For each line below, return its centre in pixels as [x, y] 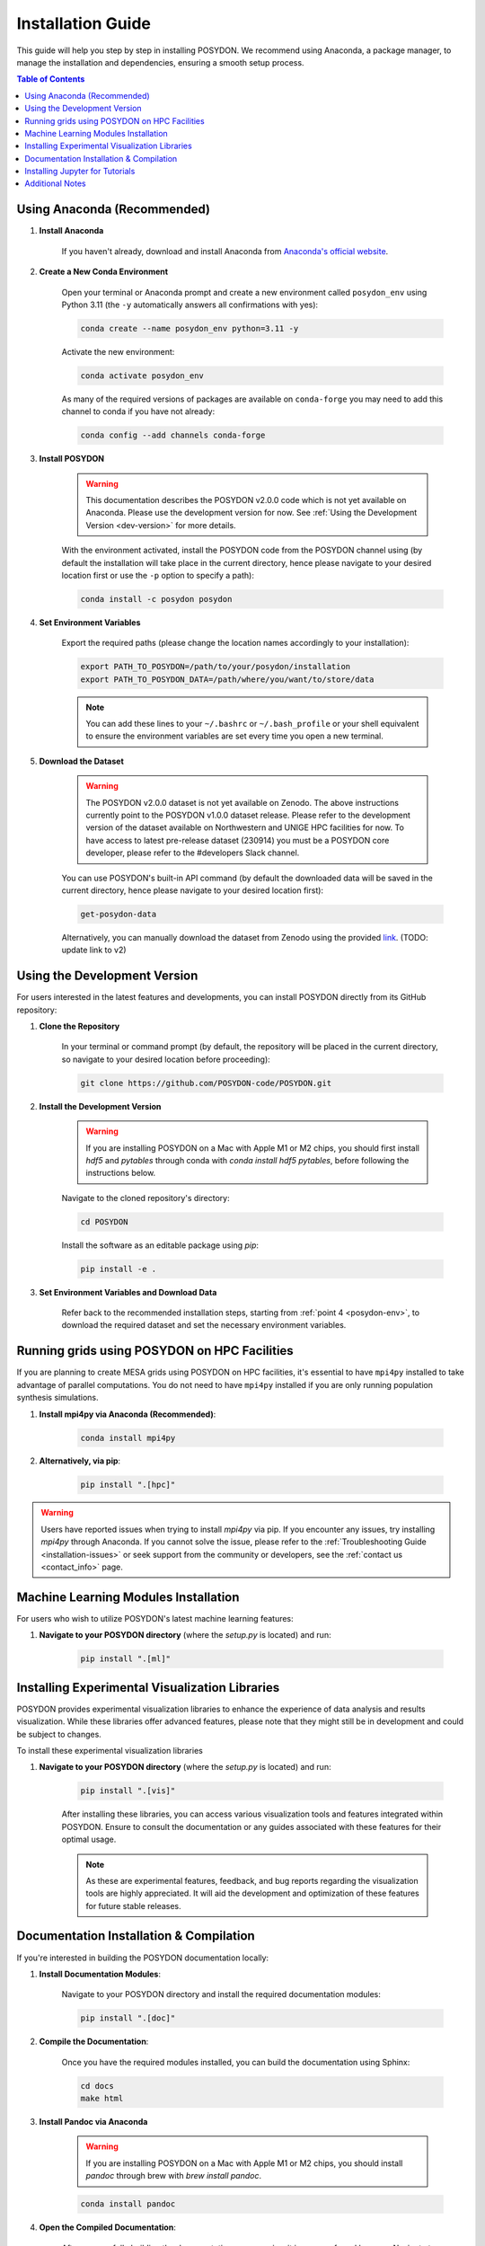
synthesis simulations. [57, 1398]
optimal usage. [89, 1839]
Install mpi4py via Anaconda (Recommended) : [128, 1414]
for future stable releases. [133, 1906]
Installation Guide [84, 23]
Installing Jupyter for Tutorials [80, 172]
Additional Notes [55, 183]
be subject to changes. [59, 1734]
